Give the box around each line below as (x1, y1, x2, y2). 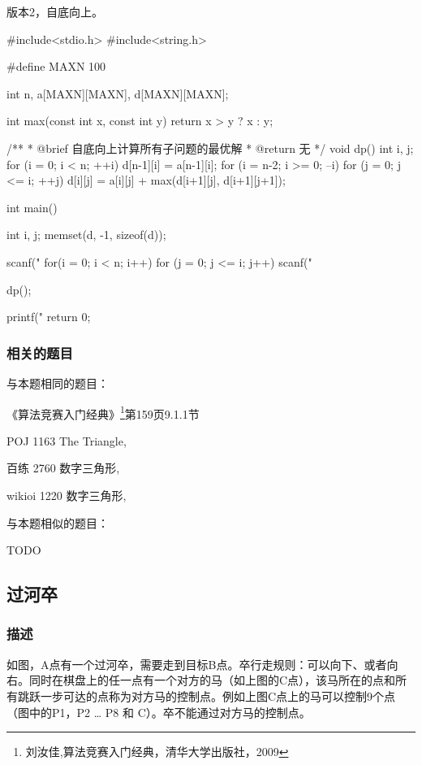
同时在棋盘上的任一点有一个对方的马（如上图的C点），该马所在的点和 (28, 672, 396, 689)
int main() (6, 198, 58, 215)
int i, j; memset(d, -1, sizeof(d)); (6, 226, 166, 243)
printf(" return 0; (6, 308, 91, 325)
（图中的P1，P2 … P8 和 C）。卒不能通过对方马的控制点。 (6, 703, 311, 720)
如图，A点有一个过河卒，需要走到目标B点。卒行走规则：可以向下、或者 (6, 655, 387, 672)
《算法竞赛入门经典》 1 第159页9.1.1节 (6, 402, 200, 422)
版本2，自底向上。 (6, 3, 103, 20)
